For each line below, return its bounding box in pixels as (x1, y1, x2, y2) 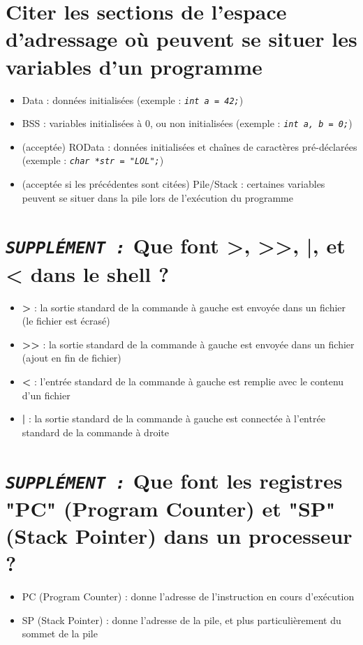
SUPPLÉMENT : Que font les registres (6, 466, 343, 494)
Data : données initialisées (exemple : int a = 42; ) (22, 92, 244, 107)
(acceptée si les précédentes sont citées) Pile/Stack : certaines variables (22, 177, 325, 191)
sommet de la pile (22, 626, 98, 641)
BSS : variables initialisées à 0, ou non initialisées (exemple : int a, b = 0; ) (22, 116, 353, 131)
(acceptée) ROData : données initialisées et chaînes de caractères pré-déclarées (22, 139, 357, 154)
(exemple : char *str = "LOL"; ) (22, 153, 164, 168)
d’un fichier (22, 387, 71, 402)
